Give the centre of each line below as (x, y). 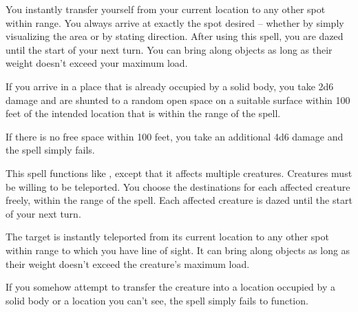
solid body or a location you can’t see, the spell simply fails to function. (157, 300)
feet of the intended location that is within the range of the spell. (143, 113)
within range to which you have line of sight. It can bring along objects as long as (178, 250)
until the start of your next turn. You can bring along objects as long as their (169, 49)
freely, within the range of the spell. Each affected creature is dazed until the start (179, 200)
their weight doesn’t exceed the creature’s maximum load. (128, 263)
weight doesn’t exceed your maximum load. (97, 63)
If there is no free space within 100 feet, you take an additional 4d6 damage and (175, 136)
